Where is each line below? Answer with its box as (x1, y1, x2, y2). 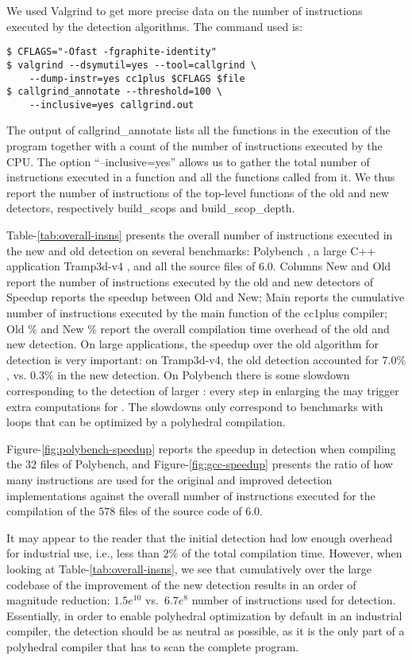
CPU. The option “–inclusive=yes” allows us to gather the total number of (6, 153, 370, 169)
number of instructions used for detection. (191, 592, 396, 608)
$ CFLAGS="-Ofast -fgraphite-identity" (6, 46, 217, 58)
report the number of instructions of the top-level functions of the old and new (6, 184, 389, 200)
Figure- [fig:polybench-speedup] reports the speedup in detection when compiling (6, 440, 396, 456)
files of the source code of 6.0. (118, 503, 263, 519)
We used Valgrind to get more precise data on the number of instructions (6, 2, 363, 18)
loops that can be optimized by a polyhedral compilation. (6, 413, 286, 430)
